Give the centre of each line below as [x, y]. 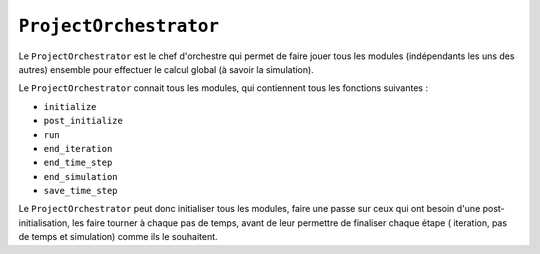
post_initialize [83, 121]
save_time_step [81, 191]
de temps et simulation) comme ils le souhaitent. [118, 237]
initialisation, [44, 222]
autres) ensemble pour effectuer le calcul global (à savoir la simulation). [166, 69]
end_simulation [81, 176]
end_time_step [78, 163]
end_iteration [78, 148]
